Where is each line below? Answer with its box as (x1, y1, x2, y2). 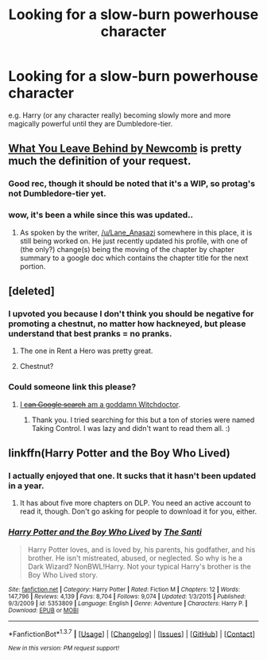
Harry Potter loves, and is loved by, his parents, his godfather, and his (27, 545, 256, 554)
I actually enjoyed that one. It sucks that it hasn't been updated (8, 470, 257, 481)
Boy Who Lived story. (27, 570, 98, 580)
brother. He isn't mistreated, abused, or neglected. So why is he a (27, 553, 243, 562)
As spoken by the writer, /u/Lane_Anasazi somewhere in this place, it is (19, 227, 253, 237)
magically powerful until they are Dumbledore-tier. (8, 118, 173, 128)
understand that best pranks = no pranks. (8, 328, 172, 339)
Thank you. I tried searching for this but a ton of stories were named (31, 415, 255, 425)
